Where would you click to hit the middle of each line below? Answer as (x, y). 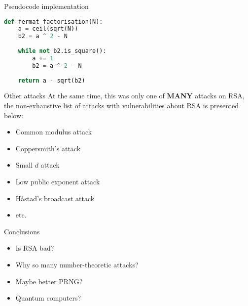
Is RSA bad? (35, 248)
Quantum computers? (48, 298)
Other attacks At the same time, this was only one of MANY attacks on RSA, (124, 96)
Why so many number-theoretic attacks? (77, 264)
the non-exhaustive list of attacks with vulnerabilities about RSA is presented (121, 106)
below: (14, 115)
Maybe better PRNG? (49, 281)
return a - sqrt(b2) (52, 80)
